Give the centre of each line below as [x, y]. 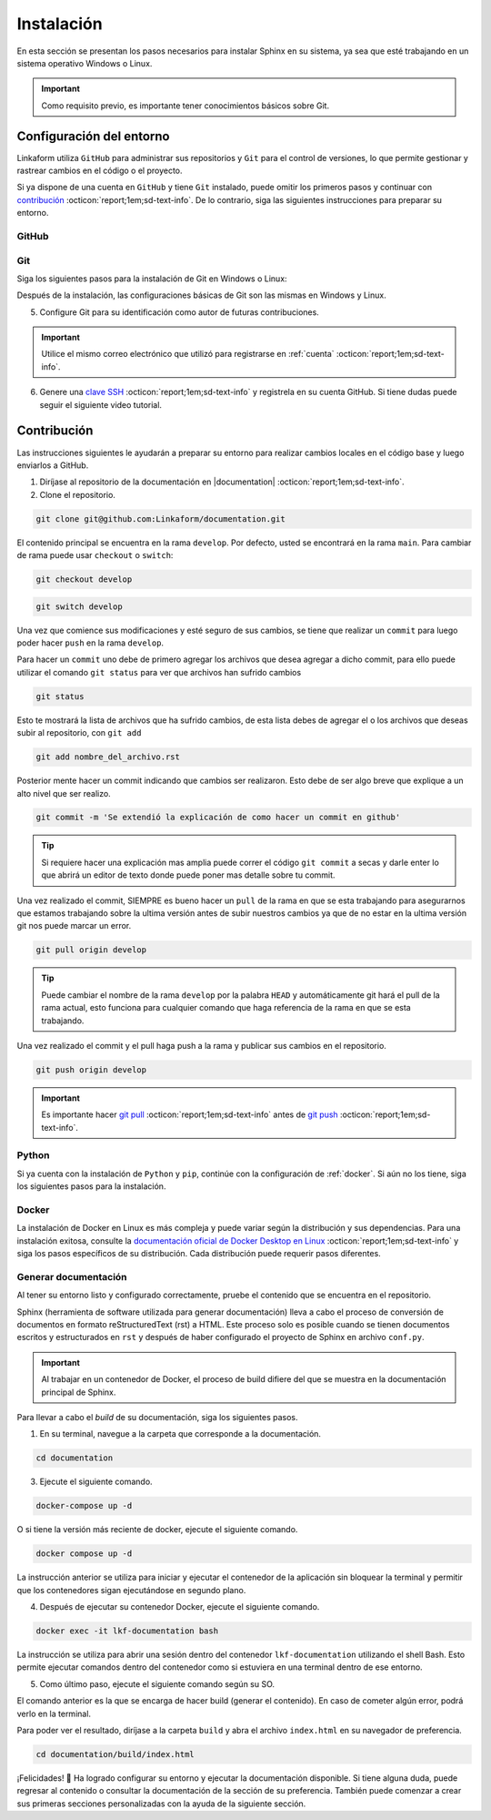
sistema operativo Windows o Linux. [85, 63]
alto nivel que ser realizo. [64, 793]
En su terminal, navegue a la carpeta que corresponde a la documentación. [180, 1434]
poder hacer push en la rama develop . [90, 643]
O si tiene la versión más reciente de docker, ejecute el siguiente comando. [157, 1530]
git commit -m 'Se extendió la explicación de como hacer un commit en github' [218, 818]
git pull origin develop [91, 950]
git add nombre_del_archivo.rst [108, 757]
